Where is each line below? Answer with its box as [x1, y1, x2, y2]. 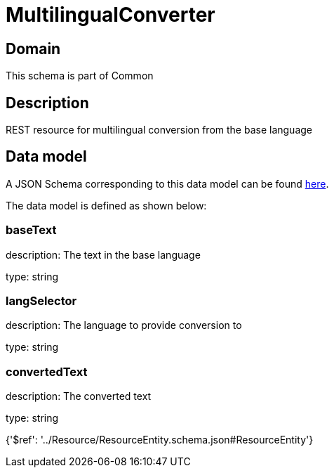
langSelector [6, 293, 77, 308]
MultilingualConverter [6, 3, 215, 27]
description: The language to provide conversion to [6, 319, 242, 332]
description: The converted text [6, 390, 152, 403]
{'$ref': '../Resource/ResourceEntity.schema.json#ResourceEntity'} [6, 434, 314, 446]
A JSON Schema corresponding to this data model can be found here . [6, 177, 329, 190]
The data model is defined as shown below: [6, 199, 207, 212]
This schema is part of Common [6, 70, 154, 82]
